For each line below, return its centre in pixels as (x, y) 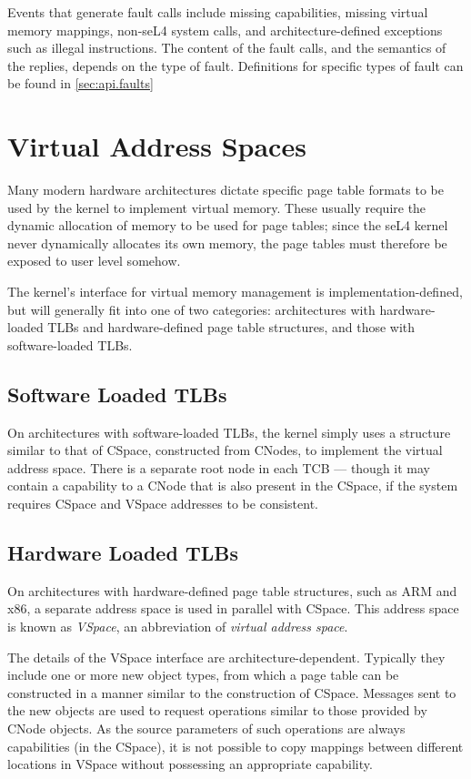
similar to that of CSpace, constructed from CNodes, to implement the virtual (225, 450)
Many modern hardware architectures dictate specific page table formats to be (225, 190)
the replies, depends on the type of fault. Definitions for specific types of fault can (235, 65)
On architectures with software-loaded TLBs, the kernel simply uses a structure (229, 432)
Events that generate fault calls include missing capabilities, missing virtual (218, 12)
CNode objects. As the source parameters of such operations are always (206, 728)
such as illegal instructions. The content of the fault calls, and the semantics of (227, 48)
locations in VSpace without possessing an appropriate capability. (190, 764)
